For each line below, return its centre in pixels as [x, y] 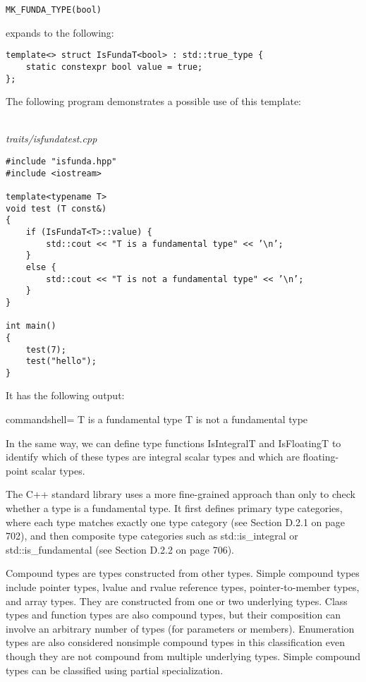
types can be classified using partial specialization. [115, 670]
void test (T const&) [56, 208]
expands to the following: [60, 32]
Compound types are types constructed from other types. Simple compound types [183, 573]
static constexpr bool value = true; [114, 67]
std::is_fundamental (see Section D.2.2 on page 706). [120, 549]
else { [41, 267]
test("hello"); [61, 361]
